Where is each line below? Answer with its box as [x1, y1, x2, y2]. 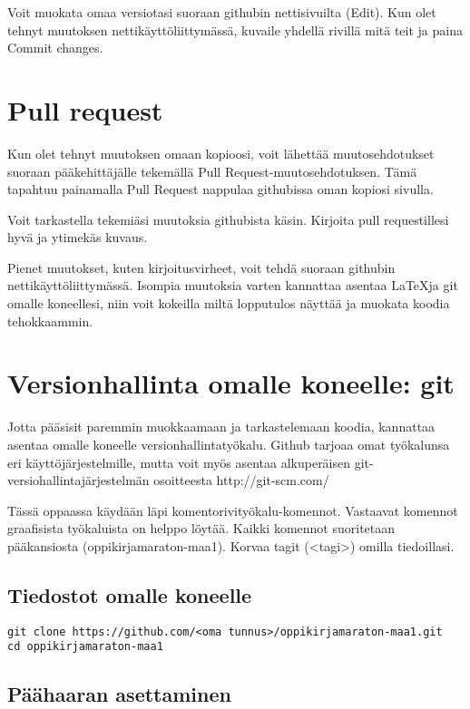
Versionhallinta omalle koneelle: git [7, 364, 455, 402]
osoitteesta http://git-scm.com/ [153, 471, 329, 490]
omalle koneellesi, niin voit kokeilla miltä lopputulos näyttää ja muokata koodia [7, 294, 450, 313]
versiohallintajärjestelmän [7, 471, 150, 490]
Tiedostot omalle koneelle [7, 580, 252, 608]
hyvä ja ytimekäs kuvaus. [7, 228, 148, 247]
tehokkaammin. [7, 311, 93, 330]
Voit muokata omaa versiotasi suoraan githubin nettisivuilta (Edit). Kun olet [7, 3, 436, 21]
